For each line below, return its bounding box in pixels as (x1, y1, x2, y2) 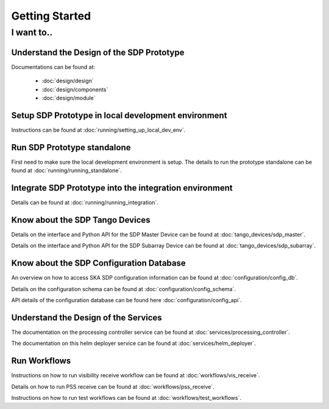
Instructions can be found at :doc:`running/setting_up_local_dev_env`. (11, 126, 186, 134)
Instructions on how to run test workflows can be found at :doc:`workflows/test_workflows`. (11, 394, 242, 401)
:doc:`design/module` (41, 94, 96, 101)
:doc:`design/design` (41, 77, 94, 85)
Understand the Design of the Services (11, 312, 163, 323)
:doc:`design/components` (41, 85, 108, 93)
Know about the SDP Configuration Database (11, 258, 186, 269)
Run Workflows (11, 356, 71, 366)
